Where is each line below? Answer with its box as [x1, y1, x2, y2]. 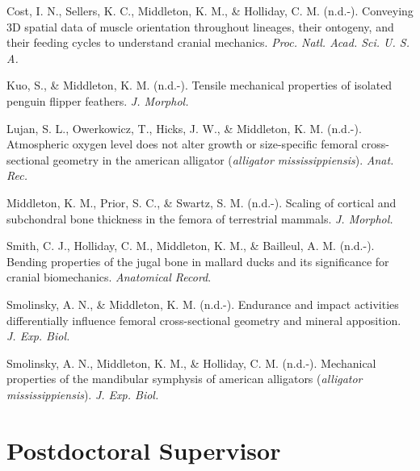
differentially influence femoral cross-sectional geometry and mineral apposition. [6, 311, 401, 328]
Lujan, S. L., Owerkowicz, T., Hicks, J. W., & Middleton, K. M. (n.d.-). [6, 119, 362, 136]
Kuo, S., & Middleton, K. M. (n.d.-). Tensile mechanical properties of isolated [6, 77, 393, 94]
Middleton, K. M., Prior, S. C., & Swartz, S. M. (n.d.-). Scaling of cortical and [6, 194, 397, 210]
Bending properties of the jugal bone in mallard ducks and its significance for [6, 252, 389, 269]
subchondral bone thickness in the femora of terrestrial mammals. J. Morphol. [6, 210, 393, 227]
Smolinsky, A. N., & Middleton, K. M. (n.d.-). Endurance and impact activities [6, 295, 399, 312]
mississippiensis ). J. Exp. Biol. [6, 386, 159, 402]
